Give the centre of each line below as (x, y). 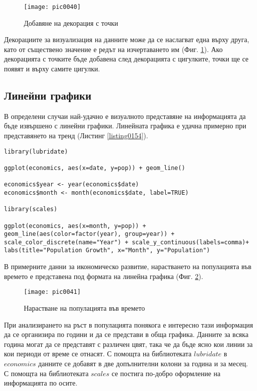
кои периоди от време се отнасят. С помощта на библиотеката (98, 354)
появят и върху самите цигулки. (52, 69)
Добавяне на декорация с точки (71, 23)
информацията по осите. (41, 383)
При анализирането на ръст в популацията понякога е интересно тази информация (129, 324)
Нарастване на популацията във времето (85, 307)
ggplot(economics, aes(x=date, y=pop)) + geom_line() (95, 168)
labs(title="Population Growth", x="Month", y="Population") (107, 251)
